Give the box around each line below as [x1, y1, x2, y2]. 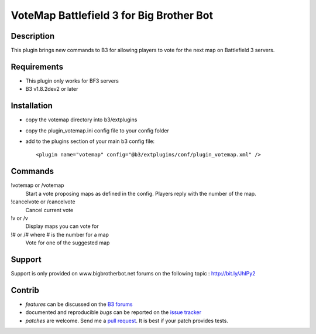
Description [11, 31, 55, 41]
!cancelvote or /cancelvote [11, 198, 75, 205]
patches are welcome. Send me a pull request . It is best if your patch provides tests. [25, 317, 228, 324]
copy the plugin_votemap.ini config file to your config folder [25, 127, 169, 134]
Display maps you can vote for [25, 223, 99, 230]
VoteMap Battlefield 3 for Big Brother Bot [11, 9, 214, 22]
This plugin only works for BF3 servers [25, 77, 119, 84]
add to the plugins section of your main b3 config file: [25, 138, 155, 145]
